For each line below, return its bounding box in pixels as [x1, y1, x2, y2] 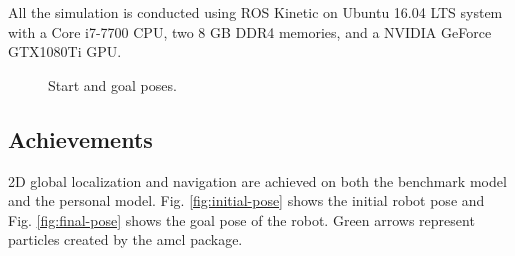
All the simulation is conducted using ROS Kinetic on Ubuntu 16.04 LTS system [8, 2, 503, 22]
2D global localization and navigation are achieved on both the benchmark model [8, 170, 507, 191]
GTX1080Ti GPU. [8, 41, 122, 62]
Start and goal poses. [48, 74, 177, 95]
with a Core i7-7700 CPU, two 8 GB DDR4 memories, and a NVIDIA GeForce [8, 21, 492, 42]
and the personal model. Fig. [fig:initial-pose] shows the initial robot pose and [8, 190, 485, 211]
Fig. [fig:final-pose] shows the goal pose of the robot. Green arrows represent [8, 209, 475, 230]
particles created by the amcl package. [8, 229, 243, 250]
